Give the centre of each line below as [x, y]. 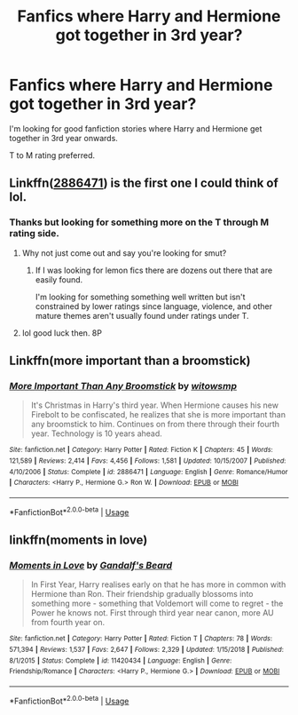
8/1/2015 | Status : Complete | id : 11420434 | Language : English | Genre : [121, 660]
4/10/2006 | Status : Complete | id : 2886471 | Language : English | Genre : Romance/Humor [149, 472]
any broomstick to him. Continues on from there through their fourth [155, 425]
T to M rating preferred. [52, 155]
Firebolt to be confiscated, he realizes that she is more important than [158, 415]
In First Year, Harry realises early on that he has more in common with [158, 584]
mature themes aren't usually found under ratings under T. [142, 315]
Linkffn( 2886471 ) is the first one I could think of [144, 183]
